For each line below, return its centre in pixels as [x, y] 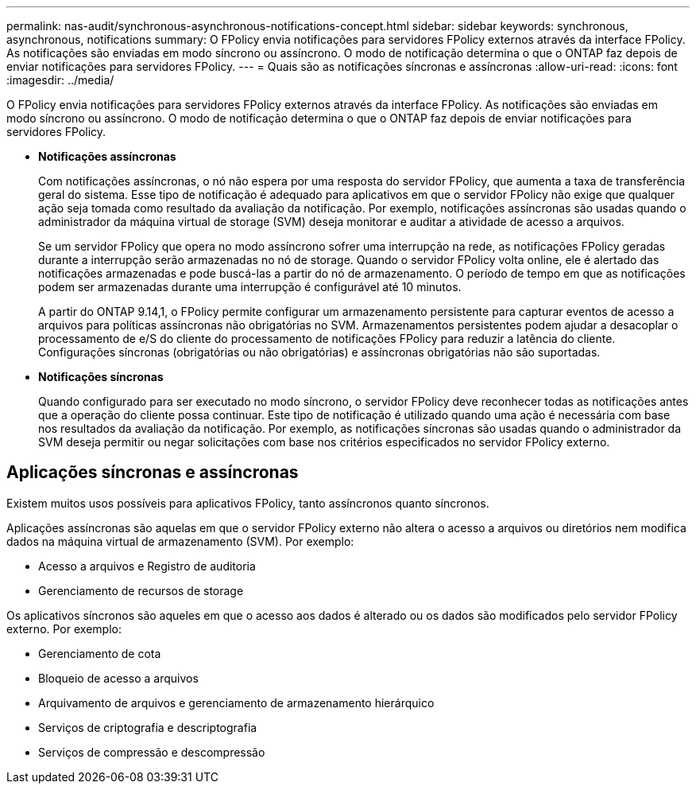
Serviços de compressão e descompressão [152, 752]
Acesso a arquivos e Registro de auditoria [147, 566]
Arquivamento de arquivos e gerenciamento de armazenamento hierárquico [236, 702]
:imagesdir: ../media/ [60, 80]
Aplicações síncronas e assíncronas [153, 473]
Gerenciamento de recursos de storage [141, 590]
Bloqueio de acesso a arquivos [118, 678]
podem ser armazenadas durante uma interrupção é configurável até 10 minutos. [250, 287]
